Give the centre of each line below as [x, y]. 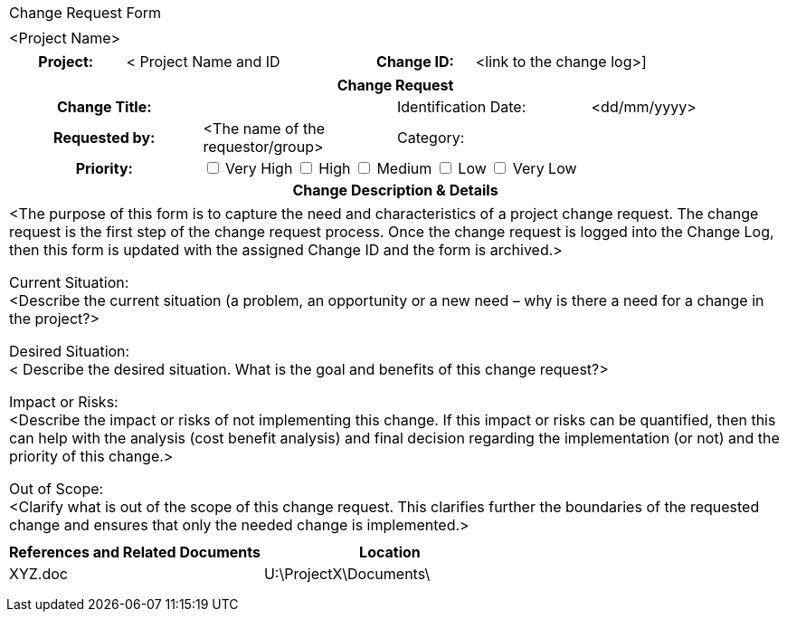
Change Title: [104, 107]
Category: [431, 138]
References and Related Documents [135, 552]
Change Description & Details [395, 190]
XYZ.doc [38, 574]
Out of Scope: [57, 489]
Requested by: [104, 138]
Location [390, 552]
